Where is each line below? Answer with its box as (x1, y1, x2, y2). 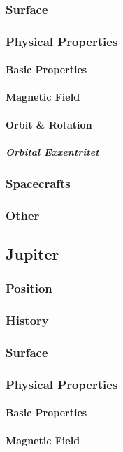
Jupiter (6, 242, 59, 264)
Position (6, 279, 52, 297)
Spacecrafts (6, 174, 71, 191)
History (6, 312, 49, 329)
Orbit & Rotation (6, 117, 92, 131)
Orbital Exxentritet (6, 144, 99, 159)
